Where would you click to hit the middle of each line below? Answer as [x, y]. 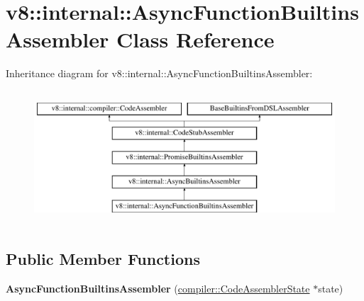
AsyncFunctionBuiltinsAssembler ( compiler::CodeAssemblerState [158, 288]
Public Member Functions [103, 258]
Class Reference [195, 39]
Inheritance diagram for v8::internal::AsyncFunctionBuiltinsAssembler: [159, 73]
